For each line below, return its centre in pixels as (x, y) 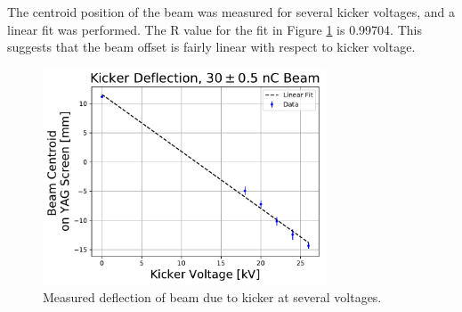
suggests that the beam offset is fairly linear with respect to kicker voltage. (211, 47)
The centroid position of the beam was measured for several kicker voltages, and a (231, 12)
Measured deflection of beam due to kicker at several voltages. (212, 297)
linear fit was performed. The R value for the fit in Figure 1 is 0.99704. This (215, 29)
